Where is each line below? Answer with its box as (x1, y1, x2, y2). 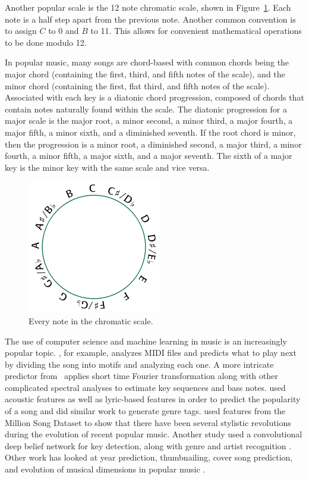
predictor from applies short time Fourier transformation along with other (5, 370, 278, 382)
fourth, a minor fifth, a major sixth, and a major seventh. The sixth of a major (5, 149, 292, 162)
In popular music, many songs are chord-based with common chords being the (5, 56, 289, 68)
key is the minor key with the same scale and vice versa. (5, 161, 210, 173)
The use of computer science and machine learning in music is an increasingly (5, 334, 287, 347)
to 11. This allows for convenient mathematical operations (90, 24, 302, 37)
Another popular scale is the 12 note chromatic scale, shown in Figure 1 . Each (5, 1, 291, 13)
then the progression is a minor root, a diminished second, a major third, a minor (5, 137, 302, 150)
